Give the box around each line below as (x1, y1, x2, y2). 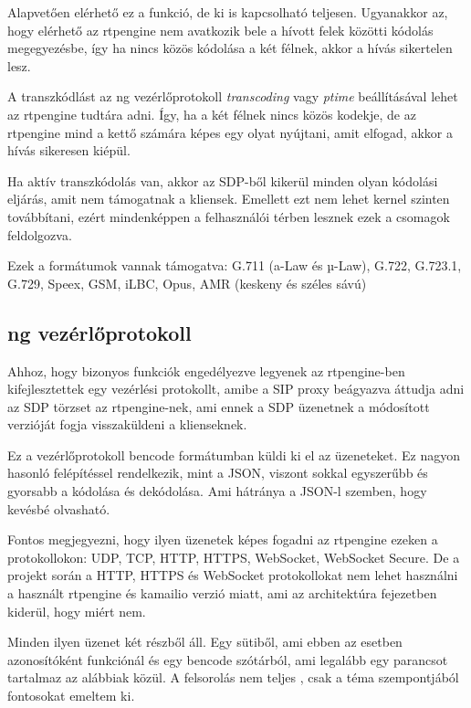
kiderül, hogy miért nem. (7, 601, 146, 620)
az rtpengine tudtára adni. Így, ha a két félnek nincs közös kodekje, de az (7, 104, 416, 123)
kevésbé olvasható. (7, 499, 110, 518)
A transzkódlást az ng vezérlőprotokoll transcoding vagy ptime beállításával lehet (7, 87, 458, 106)
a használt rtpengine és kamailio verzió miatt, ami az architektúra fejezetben (7, 584, 437, 603)
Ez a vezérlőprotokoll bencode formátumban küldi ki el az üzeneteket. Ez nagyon (7, 445, 460, 464)
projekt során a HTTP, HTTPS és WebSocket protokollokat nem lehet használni (7, 565, 458, 585)
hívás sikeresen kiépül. (7, 141, 131, 160)
